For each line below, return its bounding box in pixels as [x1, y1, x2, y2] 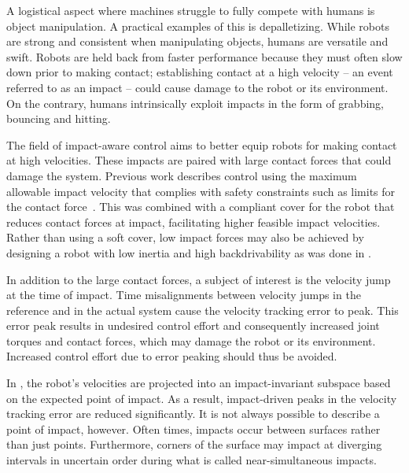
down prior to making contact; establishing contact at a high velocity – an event [6, 64, 393, 80]
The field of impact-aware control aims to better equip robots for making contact [6, 136, 397, 153]
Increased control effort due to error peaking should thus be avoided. [6, 348, 337, 364]
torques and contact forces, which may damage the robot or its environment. [6, 332, 376, 349]
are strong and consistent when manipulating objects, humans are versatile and [6, 33, 389, 50]
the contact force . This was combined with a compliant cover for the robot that [6, 198, 395, 215]
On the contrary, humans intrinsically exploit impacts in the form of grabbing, [6, 94, 384, 111]
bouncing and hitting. [6, 110, 111, 127]
